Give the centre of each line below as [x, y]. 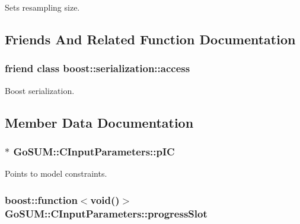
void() [105, 199]
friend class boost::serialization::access [98, 68]
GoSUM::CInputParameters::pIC [94, 151]
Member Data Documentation [99, 122]
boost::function [41, 199]
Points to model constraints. [56, 173]
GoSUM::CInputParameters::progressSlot [106, 213]
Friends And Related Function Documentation [150, 39]
